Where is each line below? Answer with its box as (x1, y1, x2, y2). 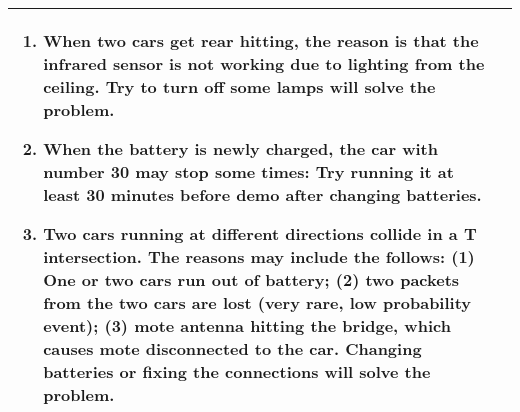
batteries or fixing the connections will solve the (43, 360, 431, 383)
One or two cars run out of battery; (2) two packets (43, 268, 460, 291)
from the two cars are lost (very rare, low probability (43, 291, 472, 314)
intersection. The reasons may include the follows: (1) (43, 245, 475, 268)
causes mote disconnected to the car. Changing (43, 337, 422, 360)
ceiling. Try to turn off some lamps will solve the (43, 75, 436, 98)
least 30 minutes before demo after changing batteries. (43, 183, 482, 206)
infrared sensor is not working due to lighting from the (43, 52, 485, 75)
